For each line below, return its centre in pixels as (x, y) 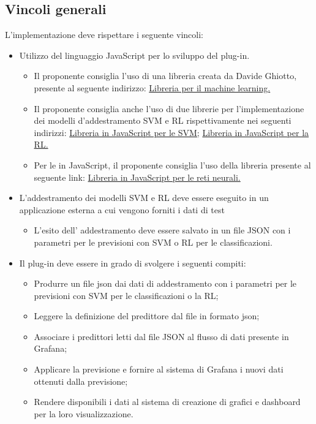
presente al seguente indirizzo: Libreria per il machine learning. (152, 87)
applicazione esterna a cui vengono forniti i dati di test (122, 209)
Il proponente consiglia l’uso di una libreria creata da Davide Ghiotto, (165, 76)
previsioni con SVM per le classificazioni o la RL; (126, 295)
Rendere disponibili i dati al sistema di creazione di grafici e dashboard (167, 402)
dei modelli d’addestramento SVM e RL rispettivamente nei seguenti (163, 120)
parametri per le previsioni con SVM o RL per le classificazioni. (153, 242)
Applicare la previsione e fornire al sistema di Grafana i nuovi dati (159, 369)
